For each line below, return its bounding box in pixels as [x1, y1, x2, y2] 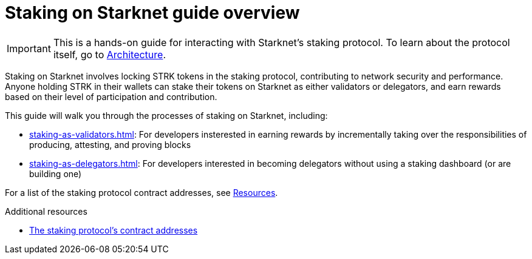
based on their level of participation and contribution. [5, 91, 217, 102]
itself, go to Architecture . [53, 48, 166, 61]
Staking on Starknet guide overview [5, 2, 300, 23]
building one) [29, 168, 82, 179]
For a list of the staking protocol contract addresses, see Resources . [5, 187, 278, 198]
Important [7, 42, 51, 55]
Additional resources [5, 206, 87, 217]
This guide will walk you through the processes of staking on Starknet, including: [5, 110, 328, 121]
